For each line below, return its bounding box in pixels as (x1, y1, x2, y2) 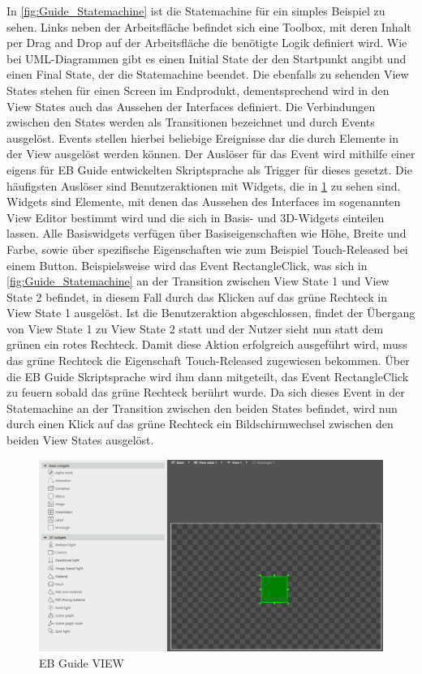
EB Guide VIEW (39, 654, 124, 671)
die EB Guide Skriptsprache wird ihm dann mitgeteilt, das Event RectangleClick (6, 367, 409, 384)
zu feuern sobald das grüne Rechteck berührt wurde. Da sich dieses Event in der (6, 384, 405, 401)
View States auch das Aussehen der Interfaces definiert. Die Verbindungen (6, 97, 376, 114)
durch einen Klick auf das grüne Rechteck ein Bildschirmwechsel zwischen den (6, 415, 394, 432)
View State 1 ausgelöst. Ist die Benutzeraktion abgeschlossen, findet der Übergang (6, 304, 416, 321)
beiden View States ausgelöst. (6, 431, 154, 449)
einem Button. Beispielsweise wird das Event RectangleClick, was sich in (6, 256, 368, 273)
